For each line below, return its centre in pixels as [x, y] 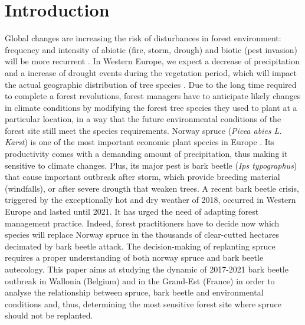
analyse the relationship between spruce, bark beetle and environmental [134, 292]
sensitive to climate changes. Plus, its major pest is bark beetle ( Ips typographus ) [151, 165]
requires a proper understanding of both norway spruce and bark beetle [134, 257]
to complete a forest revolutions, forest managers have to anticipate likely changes [153, 96]
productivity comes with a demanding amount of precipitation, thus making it [146, 154]
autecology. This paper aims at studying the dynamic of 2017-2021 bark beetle [147, 269]
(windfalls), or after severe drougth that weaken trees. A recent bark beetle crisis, [152, 188]
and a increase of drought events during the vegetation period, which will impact [151, 72]
